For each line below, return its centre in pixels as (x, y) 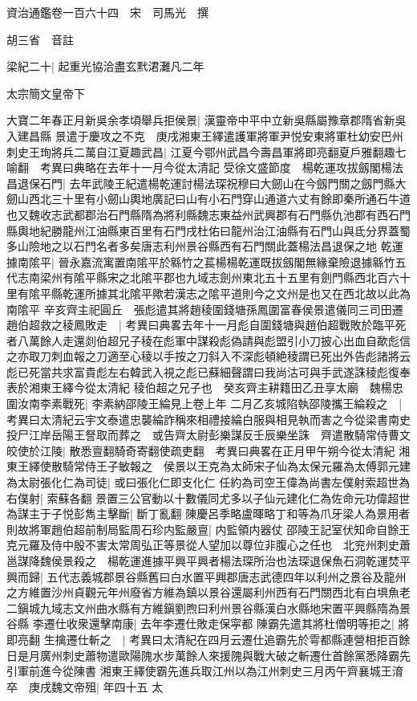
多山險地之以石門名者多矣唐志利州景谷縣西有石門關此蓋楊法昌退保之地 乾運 (205, 246)
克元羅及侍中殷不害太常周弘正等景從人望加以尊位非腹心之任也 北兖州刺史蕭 (208, 545)
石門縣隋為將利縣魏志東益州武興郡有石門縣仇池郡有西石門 (259, 214)
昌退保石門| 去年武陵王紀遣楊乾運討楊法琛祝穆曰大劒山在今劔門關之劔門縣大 (206, 183)
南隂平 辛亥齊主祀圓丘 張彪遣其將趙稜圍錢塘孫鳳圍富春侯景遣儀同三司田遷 (205, 309)
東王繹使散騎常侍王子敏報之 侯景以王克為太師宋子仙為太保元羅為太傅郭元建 (208, 466)
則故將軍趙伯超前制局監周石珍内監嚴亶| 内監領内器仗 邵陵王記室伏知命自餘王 (208, 529)
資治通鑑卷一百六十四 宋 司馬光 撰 (107, 12)
